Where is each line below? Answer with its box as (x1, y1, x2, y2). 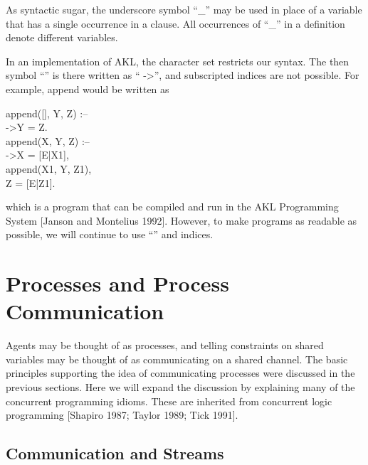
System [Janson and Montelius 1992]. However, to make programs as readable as (6, 213, 357, 228)
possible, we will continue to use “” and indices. (6, 227, 214, 242)
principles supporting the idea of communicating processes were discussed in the (6, 365, 355, 380)
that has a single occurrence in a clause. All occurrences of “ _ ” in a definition (6, 16, 345, 31)
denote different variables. (6, 30, 118, 45)
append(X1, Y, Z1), (6, 161, 92, 176)
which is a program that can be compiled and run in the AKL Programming (6, 199, 339, 214)
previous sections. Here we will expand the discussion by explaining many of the (6, 380, 355, 394)
